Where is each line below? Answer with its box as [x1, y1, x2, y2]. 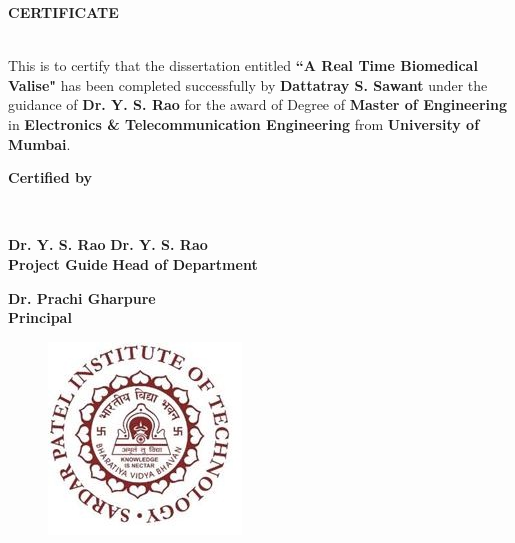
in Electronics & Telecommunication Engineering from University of [8, 113, 480, 134]
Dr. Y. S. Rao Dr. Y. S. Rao [8, 234, 208, 255]
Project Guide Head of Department [8, 253, 258, 274]
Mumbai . [8, 133, 71, 154]
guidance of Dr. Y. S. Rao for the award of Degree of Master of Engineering [8, 94, 507, 115]
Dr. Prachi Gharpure [8, 287, 156, 308]
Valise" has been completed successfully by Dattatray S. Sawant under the [8, 74, 488, 95]
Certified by [8, 167, 92, 188]
